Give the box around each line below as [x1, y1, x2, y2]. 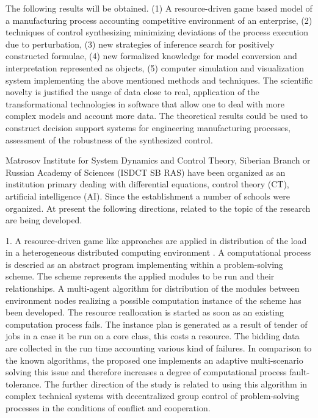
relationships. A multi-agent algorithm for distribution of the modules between [5, 282, 300, 295]
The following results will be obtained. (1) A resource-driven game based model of [5, 2, 313, 14]
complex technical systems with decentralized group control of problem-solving [5, 389, 300, 402]
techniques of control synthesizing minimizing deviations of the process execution [5, 26, 308, 38]
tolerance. [5, 377, 42, 390]
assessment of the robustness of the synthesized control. [5, 133, 213, 146]
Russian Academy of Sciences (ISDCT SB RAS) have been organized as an [5, 165, 286, 178]
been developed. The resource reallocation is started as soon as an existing [5, 306, 284, 319]
